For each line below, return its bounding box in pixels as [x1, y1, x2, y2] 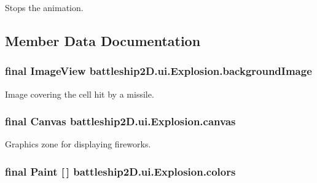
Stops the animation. [5, 1, 84, 14]
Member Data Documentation [5, 31, 201, 50]
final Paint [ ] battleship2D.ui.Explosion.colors [5, 163, 236, 179]
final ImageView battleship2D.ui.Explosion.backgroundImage [5, 63, 312, 79]
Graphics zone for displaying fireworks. [5, 138, 151, 150]
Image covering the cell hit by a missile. [5, 87, 154, 100]
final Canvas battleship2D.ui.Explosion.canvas [5, 114, 236, 129]
